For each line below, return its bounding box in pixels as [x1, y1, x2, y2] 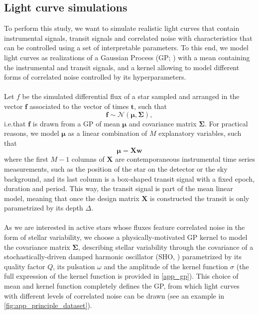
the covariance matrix [4, 241, 70, 252]
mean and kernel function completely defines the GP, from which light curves [4, 281, 240, 291]
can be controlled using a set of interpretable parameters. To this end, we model [4, 42, 249, 53]
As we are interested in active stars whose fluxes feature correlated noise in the [4, 222, 245, 232]
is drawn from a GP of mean [32, 118, 120, 128]
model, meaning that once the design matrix [4, 193, 139, 203]
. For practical [204, 118, 248, 128]
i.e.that [4, 118, 26, 128]
